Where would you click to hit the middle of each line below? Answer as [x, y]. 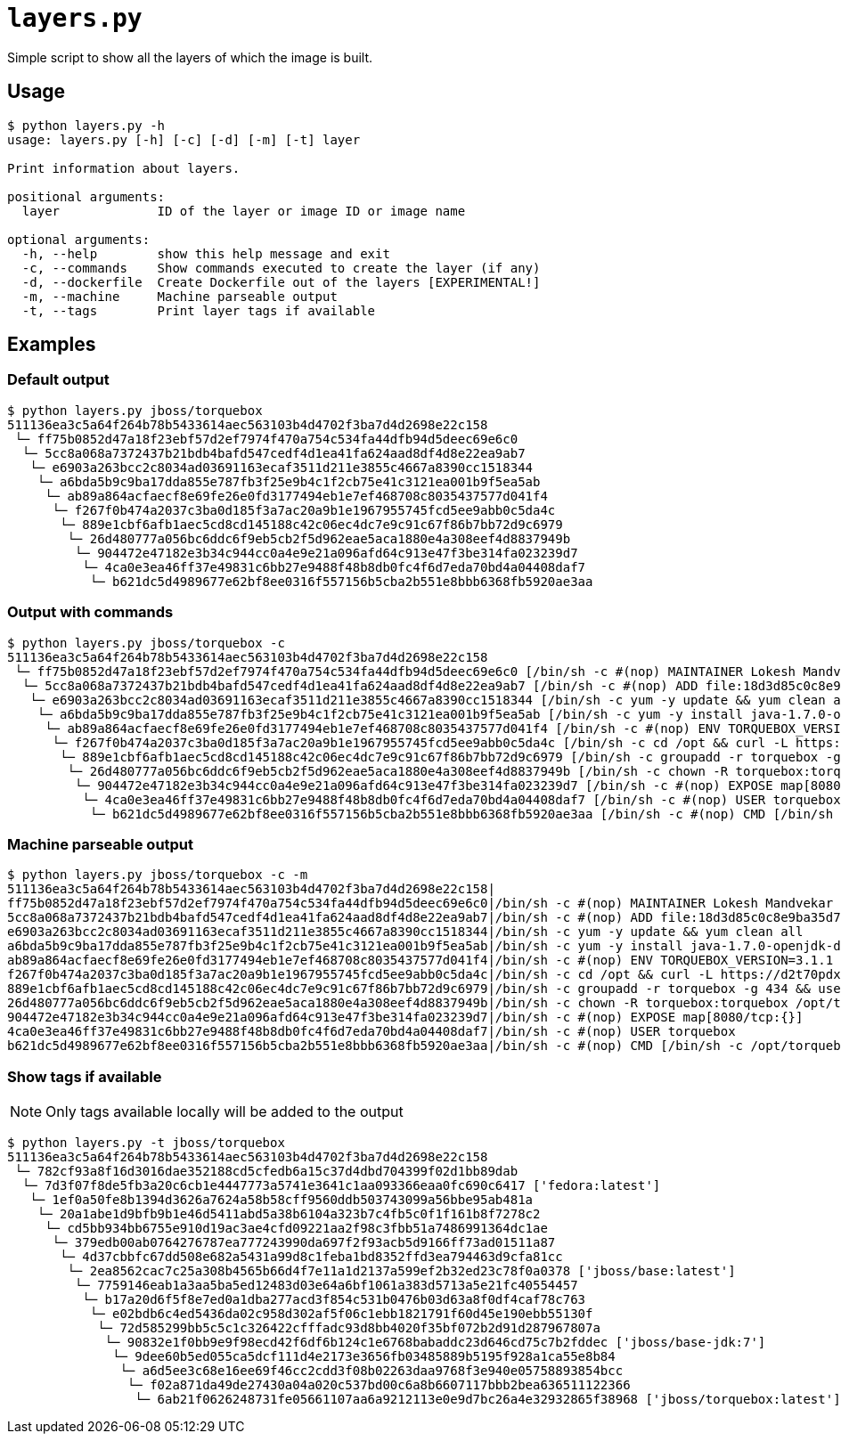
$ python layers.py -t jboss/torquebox [146, 1143]
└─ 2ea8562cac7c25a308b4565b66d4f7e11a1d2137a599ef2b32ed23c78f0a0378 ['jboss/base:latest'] [401, 1271]
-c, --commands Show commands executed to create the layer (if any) [281, 268]
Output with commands [90, 612]
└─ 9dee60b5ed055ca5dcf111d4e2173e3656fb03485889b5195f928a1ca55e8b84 [364, 1357]
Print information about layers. [124, 168]
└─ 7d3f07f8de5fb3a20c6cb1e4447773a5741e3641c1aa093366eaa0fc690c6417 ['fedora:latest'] [341, 1186]
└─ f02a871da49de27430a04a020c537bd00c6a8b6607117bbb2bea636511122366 [379, 1385]
